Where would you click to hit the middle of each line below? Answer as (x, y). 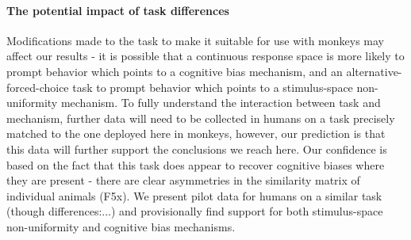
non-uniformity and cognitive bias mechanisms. (121, 226)
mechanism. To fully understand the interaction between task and (221, 103)
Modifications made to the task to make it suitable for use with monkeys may (195, 40)
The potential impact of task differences (118, 10)
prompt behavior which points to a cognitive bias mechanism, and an (175, 71)
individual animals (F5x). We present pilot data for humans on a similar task (194, 195)
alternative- (374, 71)
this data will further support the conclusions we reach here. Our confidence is (197, 149)
